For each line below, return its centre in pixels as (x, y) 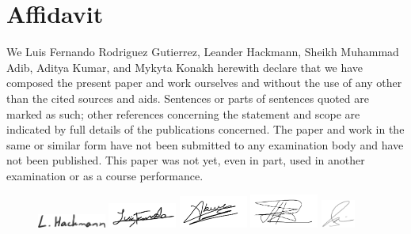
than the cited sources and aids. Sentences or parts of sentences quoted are (188, 98)
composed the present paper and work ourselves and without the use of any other (204, 83)
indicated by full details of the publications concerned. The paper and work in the (205, 129)
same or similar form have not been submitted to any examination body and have (205, 144)
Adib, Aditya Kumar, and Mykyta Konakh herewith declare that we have (185, 67)
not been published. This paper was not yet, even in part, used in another (186, 160)
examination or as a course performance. (105, 175)
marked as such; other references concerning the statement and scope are (183, 113)
